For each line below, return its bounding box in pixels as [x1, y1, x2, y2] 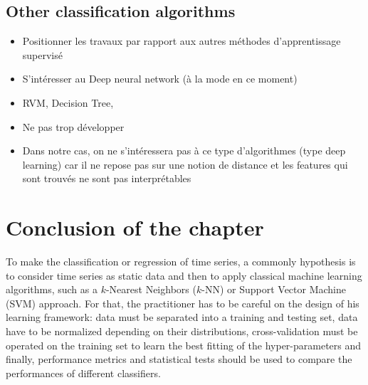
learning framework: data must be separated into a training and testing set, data [6, 310, 358, 325]
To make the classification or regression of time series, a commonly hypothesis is [6, 254, 356, 269]
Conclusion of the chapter [6, 213, 264, 242]
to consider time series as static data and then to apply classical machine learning [6, 268, 362, 283]
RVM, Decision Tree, [22, 95, 114, 110]
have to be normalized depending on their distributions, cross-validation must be [6, 324, 358, 339]
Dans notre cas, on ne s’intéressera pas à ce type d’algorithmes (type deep [22, 143, 346, 158]
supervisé [22, 47, 63, 62]
